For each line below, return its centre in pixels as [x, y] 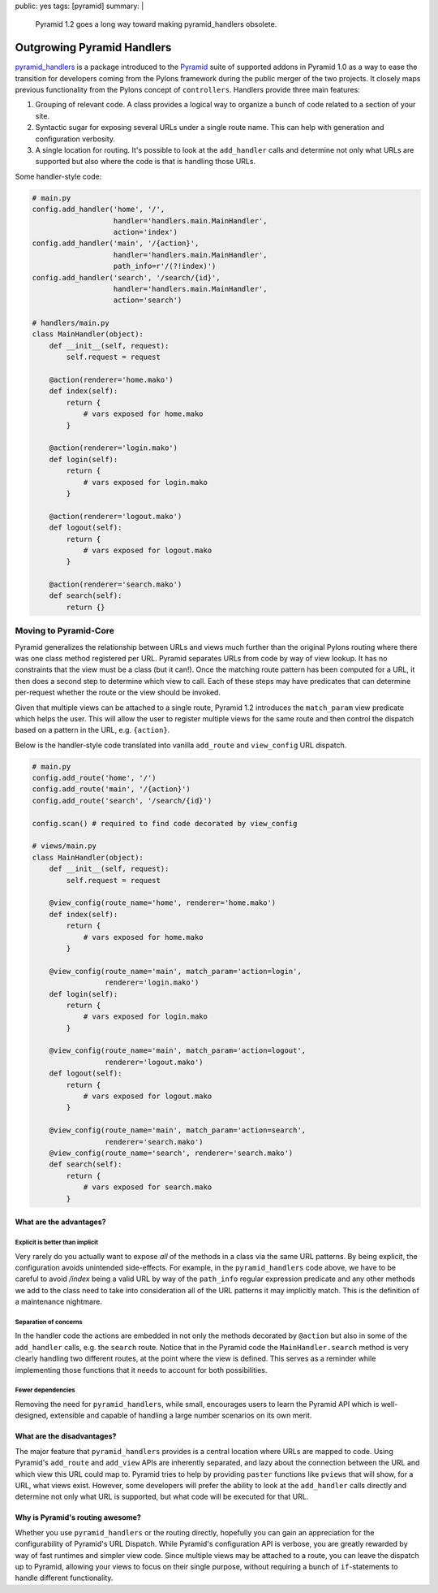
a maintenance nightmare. [59, 1302]
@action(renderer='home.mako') [111, 380]
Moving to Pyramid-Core [65, 631]
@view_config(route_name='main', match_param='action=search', [178, 1130]
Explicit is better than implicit [57, 1242]
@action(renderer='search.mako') [116, 584]
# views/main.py [64, 846]
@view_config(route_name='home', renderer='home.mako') [163, 903]
